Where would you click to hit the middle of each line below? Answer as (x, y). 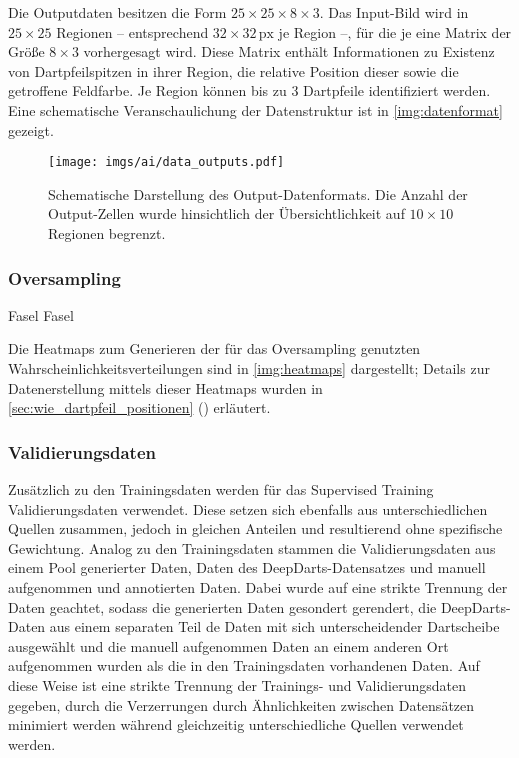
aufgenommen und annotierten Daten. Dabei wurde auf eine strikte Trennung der (258, 586)
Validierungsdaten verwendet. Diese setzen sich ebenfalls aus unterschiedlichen (248, 508)
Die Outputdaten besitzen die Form (117, 12)
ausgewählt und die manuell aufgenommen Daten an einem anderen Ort (228, 645)
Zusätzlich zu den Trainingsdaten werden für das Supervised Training (221, 489)
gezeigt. (31, 129)
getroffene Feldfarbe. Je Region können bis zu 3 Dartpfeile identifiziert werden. (249, 90)
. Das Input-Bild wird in (394, 12)
